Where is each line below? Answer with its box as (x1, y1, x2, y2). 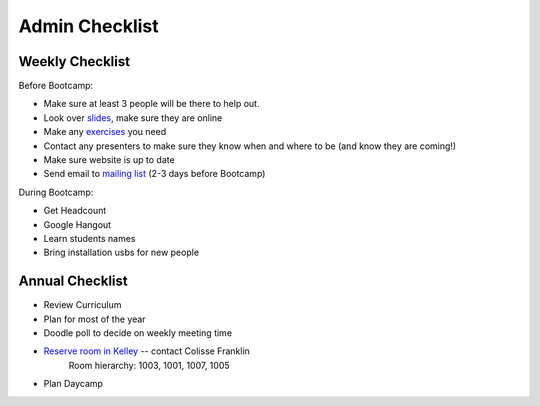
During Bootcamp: (18, 186, 94, 198)
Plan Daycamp (43, 378, 104, 390)
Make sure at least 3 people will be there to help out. (43, 98, 260, 110)
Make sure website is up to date (43, 154, 175, 166)
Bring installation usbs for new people (43, 246, 200, 259)
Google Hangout (43, 218, 112, 230)
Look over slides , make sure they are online (43, 111, 223, 124)
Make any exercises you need (43, 126, 167, 138)
